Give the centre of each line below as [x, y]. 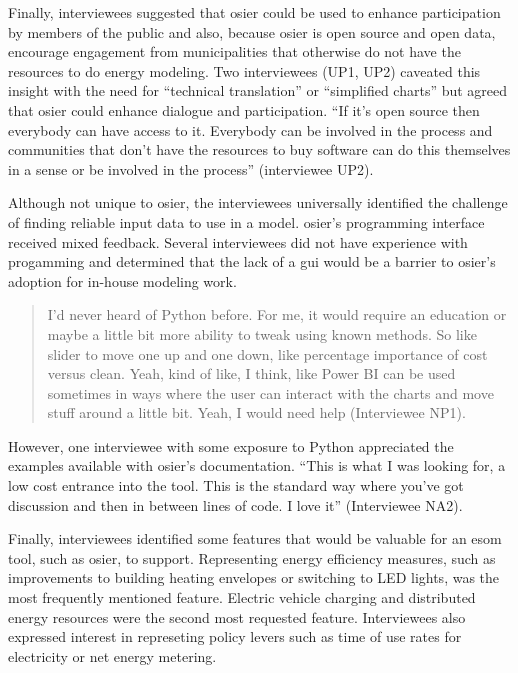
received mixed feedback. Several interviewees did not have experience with [238, 241]
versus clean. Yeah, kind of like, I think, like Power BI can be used [251, 373]
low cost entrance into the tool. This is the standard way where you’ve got [236, 485]
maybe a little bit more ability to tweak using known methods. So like [262, 333]
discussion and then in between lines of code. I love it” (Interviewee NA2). [235, 504]
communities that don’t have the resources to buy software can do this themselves [259, 149]
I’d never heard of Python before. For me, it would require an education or [277, 314]
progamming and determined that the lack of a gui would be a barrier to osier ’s [252, 261]
